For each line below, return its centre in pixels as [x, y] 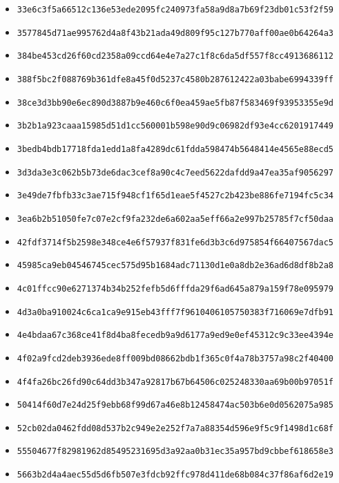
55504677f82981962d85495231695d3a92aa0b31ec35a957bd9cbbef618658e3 [175, 452]
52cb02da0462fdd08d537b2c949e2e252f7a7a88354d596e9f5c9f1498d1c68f [175, 428]
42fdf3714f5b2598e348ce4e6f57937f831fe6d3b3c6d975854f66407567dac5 [175, 242]
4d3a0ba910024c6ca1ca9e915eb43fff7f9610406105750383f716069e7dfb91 [175, 312]
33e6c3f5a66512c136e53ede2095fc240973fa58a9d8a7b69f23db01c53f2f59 [175, 10]
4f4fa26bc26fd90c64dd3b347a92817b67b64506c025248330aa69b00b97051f [175, 382]
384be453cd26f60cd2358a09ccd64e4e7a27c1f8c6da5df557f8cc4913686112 [175, 56]
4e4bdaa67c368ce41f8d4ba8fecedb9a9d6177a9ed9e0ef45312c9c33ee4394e [175, 335]
